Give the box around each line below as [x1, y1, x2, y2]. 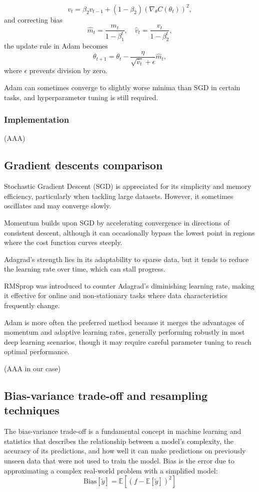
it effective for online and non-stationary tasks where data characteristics [4, 290, 227, 301]
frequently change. [4, 300, 60, 311]
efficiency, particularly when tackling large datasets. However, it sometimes [4, 190, 233, 201]
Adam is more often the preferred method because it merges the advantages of [4, 317, 244, 327]
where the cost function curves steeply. [4, 237, 122, 248]
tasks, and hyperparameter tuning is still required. [4, 92, 158, 102]
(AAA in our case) [4, 363, 61, 374]
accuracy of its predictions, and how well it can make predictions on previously [4, 445, 246, 456]
